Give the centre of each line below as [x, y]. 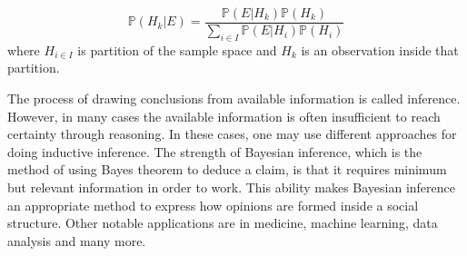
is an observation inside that [380, 49]
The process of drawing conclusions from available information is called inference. [234, 98]
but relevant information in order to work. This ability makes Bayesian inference [231, 187]
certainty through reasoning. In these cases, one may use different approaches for [232, 134]
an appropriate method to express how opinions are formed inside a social [213, 205]
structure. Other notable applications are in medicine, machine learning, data [223, 223]
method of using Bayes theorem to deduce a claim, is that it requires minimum [227, 169]
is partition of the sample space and [177, 49]
